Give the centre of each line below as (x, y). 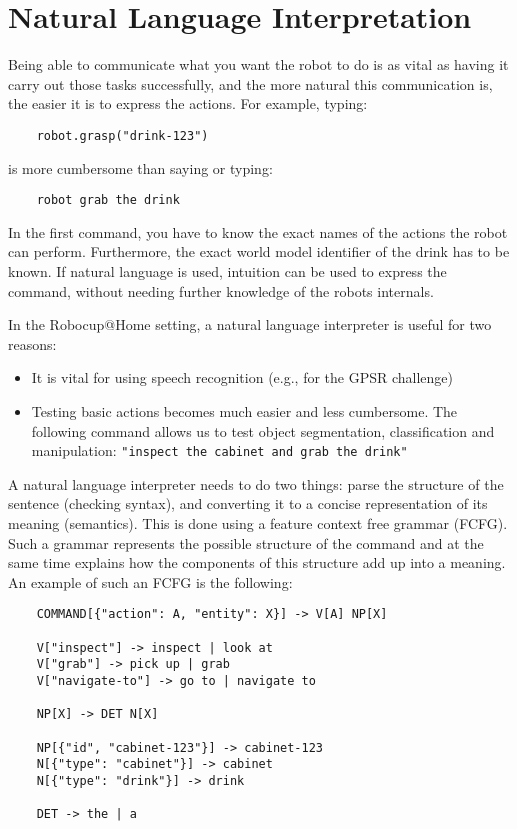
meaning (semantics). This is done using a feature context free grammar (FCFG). (258, 523)
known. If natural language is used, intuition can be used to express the (227, 271)
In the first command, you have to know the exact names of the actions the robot (258, 231)
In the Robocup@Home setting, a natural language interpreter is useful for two (250, 324)
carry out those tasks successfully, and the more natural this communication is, (250, 83)
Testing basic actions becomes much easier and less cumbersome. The (244, 410)
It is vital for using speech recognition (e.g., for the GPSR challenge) (242, 377)
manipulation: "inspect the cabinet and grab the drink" (219, 450)
